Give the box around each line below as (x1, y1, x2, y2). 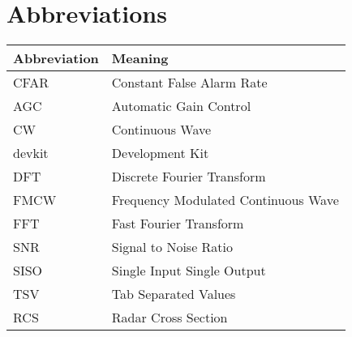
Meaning (111, 49, 169, 68)
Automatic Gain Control (111, 96, 251, 116)
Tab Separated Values (111, 284, 236, 304)
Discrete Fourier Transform (111, 167, 266, 186)
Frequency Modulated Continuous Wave (111, 190, 339, 210)
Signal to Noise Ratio (111, 237, 234, 257)
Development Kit (111, 143, 209, 163)
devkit (13, 143, 49, 163)
